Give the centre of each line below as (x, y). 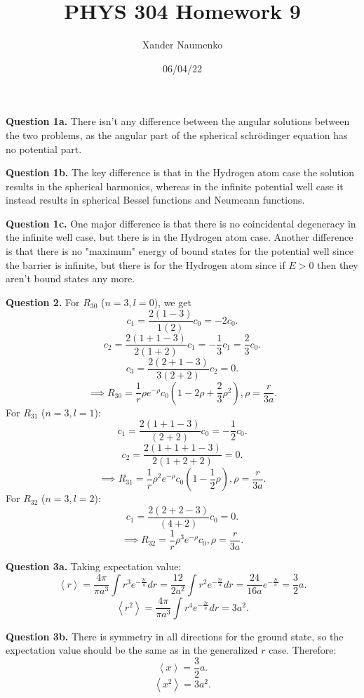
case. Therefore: (303, 650)
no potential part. (44, 149)
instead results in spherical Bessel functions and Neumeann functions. (155, 200)
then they (338, 264)
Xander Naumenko (182, 45)
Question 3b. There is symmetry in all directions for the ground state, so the (175, 636)
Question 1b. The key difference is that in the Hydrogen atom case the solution (180, 172)
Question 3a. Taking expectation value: (94, 566)
